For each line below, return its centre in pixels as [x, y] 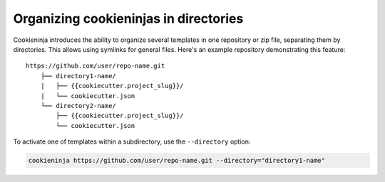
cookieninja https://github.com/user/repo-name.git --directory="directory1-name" [177, 161]
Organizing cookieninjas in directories [128, 18]
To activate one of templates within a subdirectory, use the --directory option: [132, 141]
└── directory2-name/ [78, 106]
